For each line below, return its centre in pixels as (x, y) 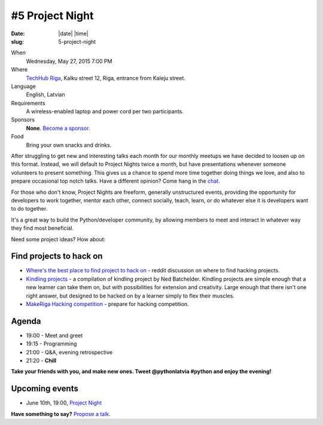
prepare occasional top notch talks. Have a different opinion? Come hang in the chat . (116, 181)
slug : (17, 41)
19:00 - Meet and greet (54, 335)
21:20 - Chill (41, 361)
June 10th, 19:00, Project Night (64, 403)
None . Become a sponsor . (58, 128)
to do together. (29, 209)
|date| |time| (74, 34)
